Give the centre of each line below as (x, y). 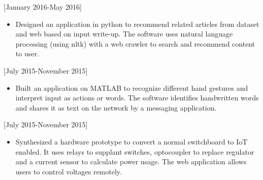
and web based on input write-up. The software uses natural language (124, 34)
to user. (27, 53)
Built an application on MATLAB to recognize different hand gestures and (132, 87)
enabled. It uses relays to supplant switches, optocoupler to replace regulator (135, 151)
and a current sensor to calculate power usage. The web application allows (131, 161)
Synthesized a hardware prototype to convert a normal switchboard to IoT (131, 141)
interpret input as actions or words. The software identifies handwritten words (137, 98)
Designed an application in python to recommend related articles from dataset (137, 24)
